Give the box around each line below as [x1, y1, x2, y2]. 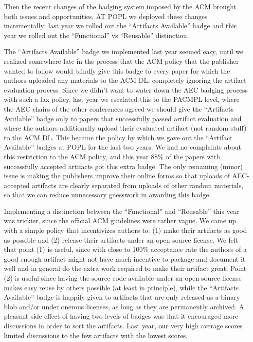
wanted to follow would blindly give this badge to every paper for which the [4, 65, 230, 76]
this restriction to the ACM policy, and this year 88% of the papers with [4, 151, 220, 161]
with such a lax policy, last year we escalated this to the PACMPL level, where [4, 94, 239, 104]
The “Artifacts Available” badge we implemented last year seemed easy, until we [4, 46, 243, 57]
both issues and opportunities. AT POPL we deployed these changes [4, 11, 208, 21]
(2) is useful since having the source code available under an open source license [4, 273, 242, 283]
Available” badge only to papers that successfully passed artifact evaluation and [4, 113, 242, 123]
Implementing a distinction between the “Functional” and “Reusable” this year [4, 206, 239, 216]
